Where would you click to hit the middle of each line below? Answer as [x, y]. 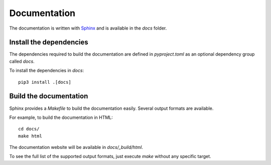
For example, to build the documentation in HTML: [61, 117]
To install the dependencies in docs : [47, 71]
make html [30, 136]
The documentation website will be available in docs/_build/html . [76, 147]
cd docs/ [29, 129]
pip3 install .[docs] [45, 82]
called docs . [22, 61]
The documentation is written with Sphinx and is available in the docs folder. [88, 28]
